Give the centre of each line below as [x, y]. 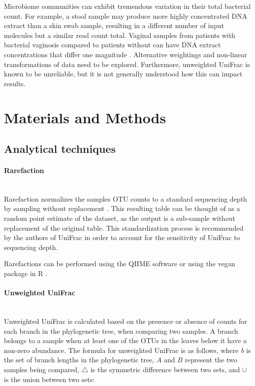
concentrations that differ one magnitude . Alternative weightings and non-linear [126, 54]
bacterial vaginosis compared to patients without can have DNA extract [112, 45]
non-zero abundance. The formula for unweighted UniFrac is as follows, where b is [127, 350]
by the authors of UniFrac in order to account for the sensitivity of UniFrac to [122, 237]
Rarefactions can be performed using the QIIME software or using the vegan [120, 263]
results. [15, 83]
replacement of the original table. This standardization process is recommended [124, 228]
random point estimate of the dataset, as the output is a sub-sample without [120, 218]
